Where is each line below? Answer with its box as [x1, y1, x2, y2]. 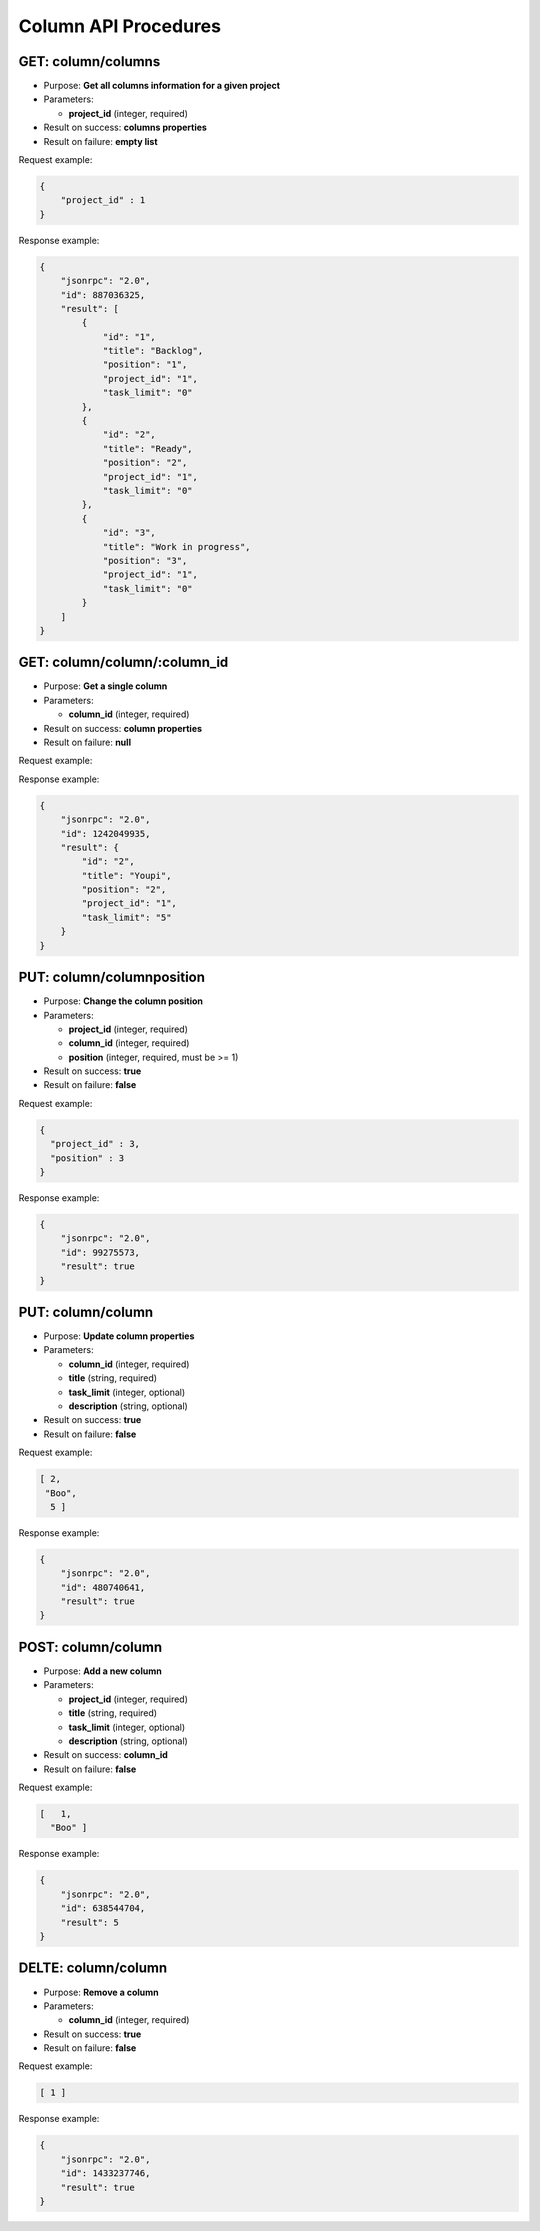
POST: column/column [18, 1638, 163, 1655]
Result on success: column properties [43, 722, 203, 734]
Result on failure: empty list [43, 135, 159, 147]
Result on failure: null [43, 736, 132, 748]
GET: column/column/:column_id [18, 654, 229, 671]
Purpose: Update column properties [43, 1330, 195, 1342]
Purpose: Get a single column [43, 680, 168, 692]
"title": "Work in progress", [102, 541, 251, 552]
